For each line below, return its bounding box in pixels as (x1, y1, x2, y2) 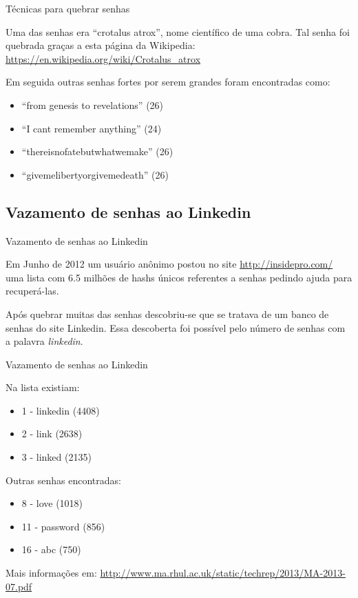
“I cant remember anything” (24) (21, 121, 162, 135)
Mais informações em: (6, 566, 97, 580)
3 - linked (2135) (21, 450, 92, 464)
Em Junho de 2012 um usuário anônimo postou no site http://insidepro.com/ (6, 257, 333, 271)
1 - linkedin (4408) (21, 403, 100, 417)
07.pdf (6, 579, 32, 593)
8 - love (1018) (21, 496, 83, 510)
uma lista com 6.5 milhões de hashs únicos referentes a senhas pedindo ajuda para (6, 270, 352, 284)
